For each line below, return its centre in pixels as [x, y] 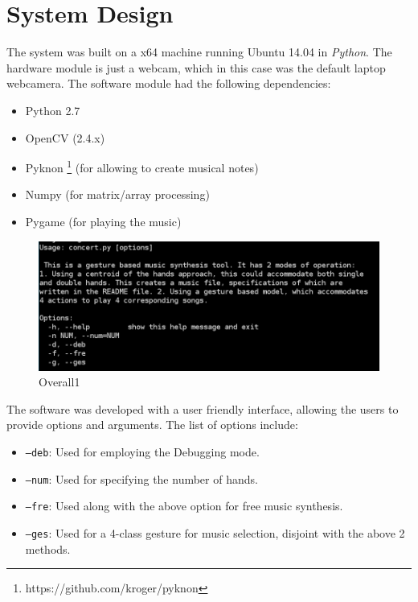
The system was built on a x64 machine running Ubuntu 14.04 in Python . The [199, 52]
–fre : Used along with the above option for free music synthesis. [184, 506]
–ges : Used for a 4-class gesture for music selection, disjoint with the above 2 [215, 532]
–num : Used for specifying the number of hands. [141, 478]
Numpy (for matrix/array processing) [117, 194]
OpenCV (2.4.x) [65, 137]
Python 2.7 [53, 110]
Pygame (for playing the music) [103, 221]
